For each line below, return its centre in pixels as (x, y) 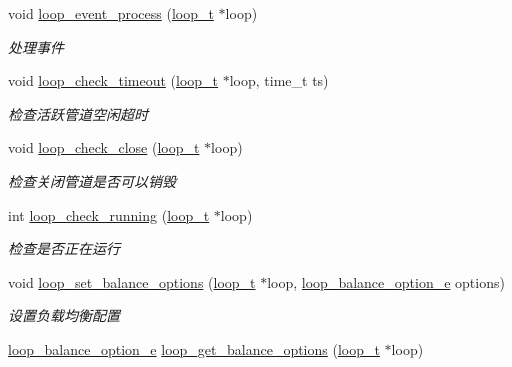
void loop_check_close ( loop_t (104, 147)
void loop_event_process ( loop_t (111, 13)
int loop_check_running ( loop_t (109, 214)
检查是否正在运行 (64, 248)
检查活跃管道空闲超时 (78, 113)
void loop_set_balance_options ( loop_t (132, 281)
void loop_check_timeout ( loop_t (113, 80)
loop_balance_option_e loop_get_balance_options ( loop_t (194, 348)
